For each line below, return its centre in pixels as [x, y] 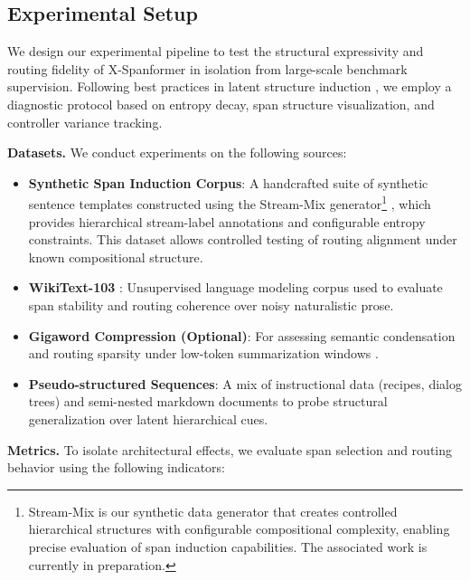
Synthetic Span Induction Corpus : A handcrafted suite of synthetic [228, 182]
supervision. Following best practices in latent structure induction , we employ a [230, 86]
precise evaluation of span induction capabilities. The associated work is [228, 546]
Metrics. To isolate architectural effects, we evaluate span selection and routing [230, 449]
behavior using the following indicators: [116, 467]
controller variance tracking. [85, 122]
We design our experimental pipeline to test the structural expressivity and [216, 51]
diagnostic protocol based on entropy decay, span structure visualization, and [221, 104]
